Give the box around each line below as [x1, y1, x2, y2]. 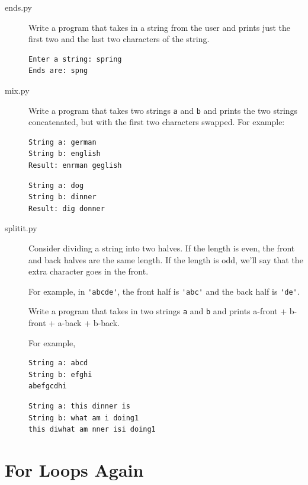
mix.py [5, 84, 30, 96]
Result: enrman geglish [28, 161, 122, 170]
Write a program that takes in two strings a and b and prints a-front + [28, 305, 287, 317]
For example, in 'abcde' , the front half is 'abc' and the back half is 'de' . [28, 285, 300, 297]
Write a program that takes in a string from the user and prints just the [28, 21, 291, 33]
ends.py [5, 1, 32, 13]
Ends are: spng [28, 66, 88, 75]
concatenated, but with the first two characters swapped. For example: [28, 116, 285, 128]
